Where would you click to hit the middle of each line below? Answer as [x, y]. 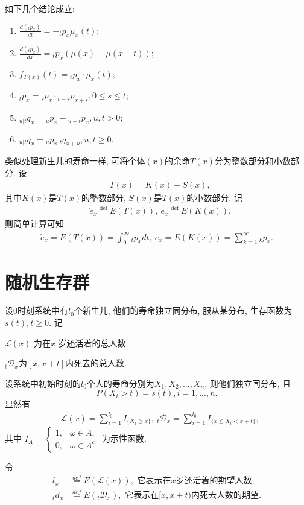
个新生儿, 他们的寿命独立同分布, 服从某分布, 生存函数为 [183, 310]
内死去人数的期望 [225, 496]
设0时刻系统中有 [36, 310]
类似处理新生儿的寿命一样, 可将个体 [75, 161]
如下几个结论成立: [40, 8]
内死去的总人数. [96, 363]
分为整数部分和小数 [252, 161]
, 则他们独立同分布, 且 [248, 383]
